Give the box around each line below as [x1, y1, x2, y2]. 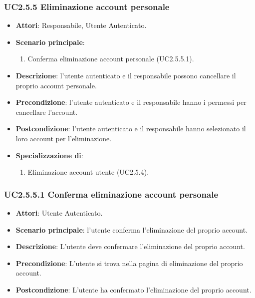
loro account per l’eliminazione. [15, 133, 112, 143]
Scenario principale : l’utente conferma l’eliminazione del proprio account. [15, 224, 248, 235]
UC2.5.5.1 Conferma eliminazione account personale [4, 188, 219, 200]
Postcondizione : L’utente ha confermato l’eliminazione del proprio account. [15, 284, 252, 295]
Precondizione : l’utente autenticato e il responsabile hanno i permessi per [15, 97, 247, 107]
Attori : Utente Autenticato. [15, 207, 103, 218]
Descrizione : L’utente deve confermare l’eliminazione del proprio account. [15, 241, 245, 252]
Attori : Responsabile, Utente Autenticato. [15, 20, 147, 30]
